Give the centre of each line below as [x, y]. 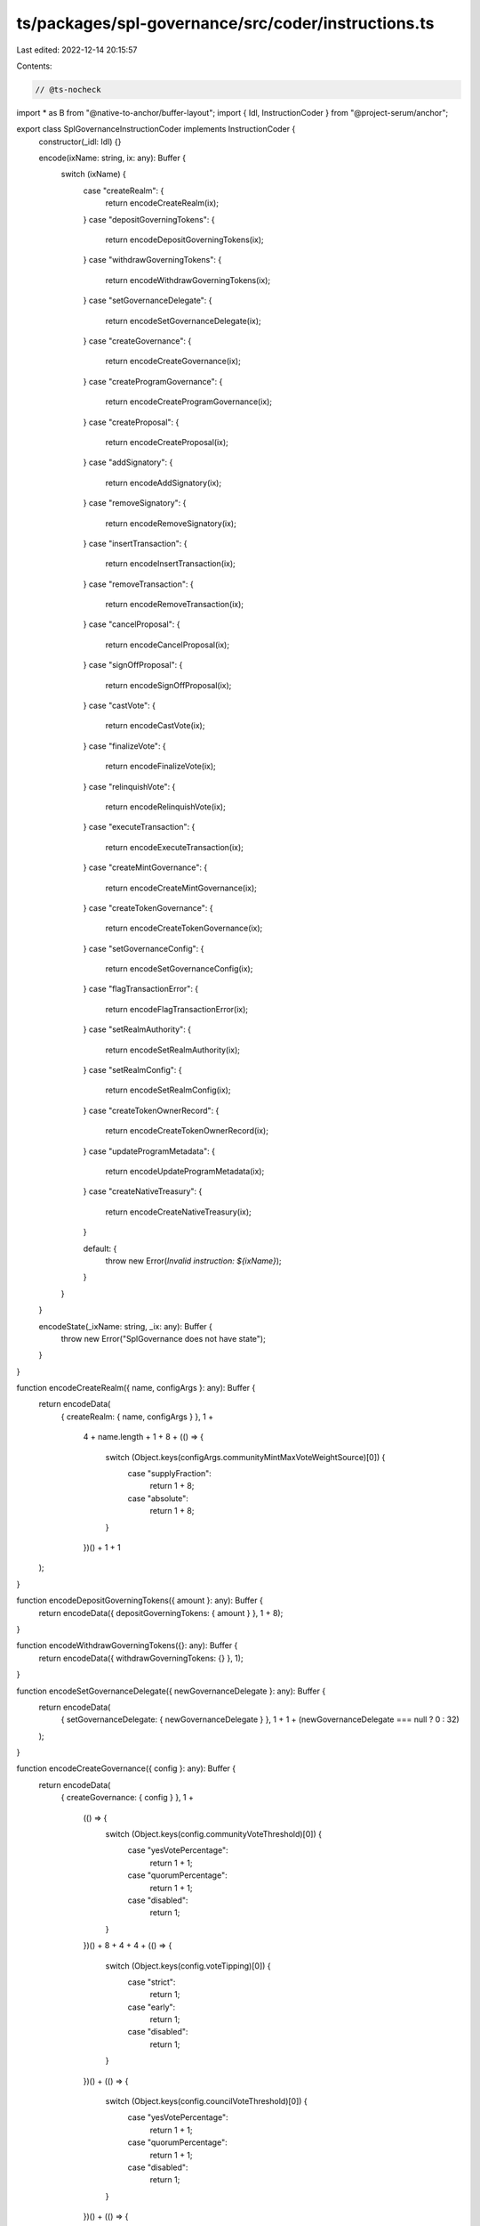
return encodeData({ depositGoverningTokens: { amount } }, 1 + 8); [161, 1613]
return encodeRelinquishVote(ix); [165, 807]
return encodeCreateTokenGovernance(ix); [184, 928]
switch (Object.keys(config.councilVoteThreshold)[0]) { [207, 2101]
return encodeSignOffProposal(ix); [168, 685]
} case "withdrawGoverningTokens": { [152, 260]
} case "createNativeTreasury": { [143, 1191]
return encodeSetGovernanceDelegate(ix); [183, 321]
